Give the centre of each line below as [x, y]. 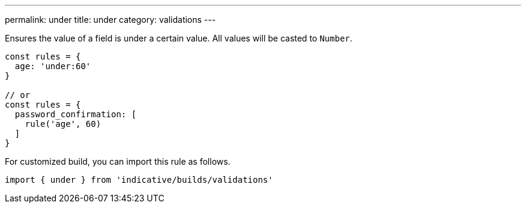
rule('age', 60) [63, 124]
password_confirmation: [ [76, 114]
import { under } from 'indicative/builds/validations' [139, 180]
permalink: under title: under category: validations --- [110, 20]
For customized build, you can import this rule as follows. [118, 161]
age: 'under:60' [53, 66]
